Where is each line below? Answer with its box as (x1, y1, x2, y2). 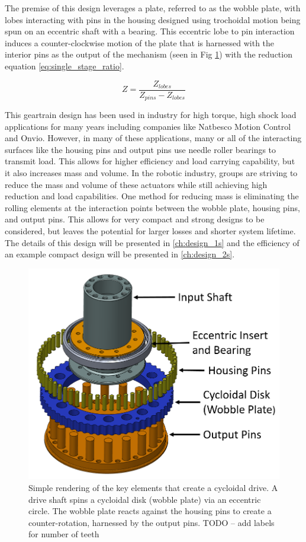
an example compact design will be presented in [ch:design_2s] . (5, 248, 235, 260)
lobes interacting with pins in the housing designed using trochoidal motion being (5, 13, 301, 25)
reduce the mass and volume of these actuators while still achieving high (5, 178, 268, 190)
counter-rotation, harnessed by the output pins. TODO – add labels (28, 516, 275, 528)
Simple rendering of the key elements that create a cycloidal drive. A (28, 482, 278, 494)
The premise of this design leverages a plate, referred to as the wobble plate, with (5, 2, 301, 14)
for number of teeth (28, 528, 99, 540)
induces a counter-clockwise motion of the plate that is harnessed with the (5, 36, 275, 49)
